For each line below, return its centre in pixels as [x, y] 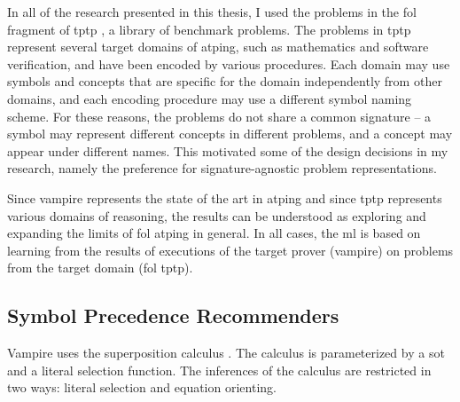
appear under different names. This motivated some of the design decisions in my [228, 150]
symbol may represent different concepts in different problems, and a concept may [230, 134]
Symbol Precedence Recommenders [173, 315]
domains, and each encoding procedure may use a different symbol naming [210, 98]
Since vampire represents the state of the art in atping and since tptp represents [225, 197]
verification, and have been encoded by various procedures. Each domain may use [229, 63]
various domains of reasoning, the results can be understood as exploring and [217, 215]
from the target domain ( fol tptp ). [100, 268]
